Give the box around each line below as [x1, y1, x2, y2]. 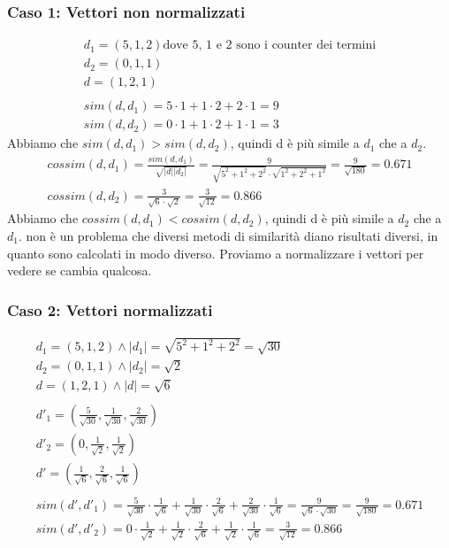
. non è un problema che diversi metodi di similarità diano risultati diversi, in [18, 226, 438, 244]
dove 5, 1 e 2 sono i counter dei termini [163, 39, 377, 52]
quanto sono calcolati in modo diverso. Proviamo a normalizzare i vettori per [7, 243, 424, 262]
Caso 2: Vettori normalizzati [7, 298, 213, 320]
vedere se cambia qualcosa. [7, 261, 152, 280]
